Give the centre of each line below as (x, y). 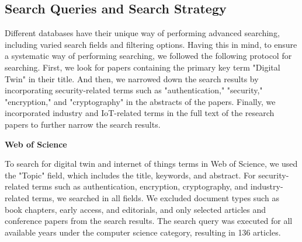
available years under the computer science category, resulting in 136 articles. (143, 232)
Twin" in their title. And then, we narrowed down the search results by (132, 78)
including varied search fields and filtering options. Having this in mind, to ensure (151, 44)
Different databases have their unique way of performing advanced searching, (142, 33)
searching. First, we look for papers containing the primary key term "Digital (143, 67)
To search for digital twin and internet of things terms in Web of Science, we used (151, 164)
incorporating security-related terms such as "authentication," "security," (134, 90)
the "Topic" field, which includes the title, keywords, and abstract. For (130, 175)
